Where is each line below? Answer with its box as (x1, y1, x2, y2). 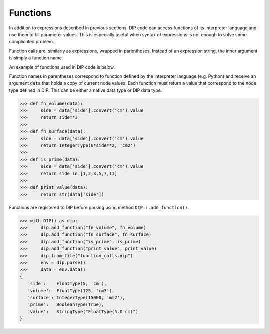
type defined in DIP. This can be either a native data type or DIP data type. (9, 87, 162, 93)
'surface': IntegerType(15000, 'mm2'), (27, 295, 125, 300)
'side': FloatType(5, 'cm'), (27, 281, 107, 287)
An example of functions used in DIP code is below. (9, 64, 115, 70)
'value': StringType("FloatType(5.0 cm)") (27, 309, 138, 314)
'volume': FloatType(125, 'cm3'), (27, 288, 115, 293)
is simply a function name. (9, 55, 63, 61)
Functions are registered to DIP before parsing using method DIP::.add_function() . (9, 204, 189, 210)
